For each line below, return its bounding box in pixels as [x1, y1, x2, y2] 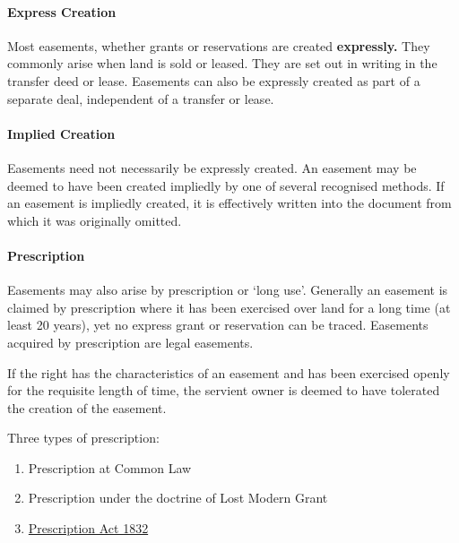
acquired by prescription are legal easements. [7, 332, 254, 351]
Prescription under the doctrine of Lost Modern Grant [28, 488, 328, 507]
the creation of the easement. [7, 398, 167, 417]
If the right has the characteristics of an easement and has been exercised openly [7, 363, 450, 382]
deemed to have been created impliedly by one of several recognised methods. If [7, 176, 445, 194]
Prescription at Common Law [28, 458, 192, 477]
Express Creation [7, 2, 117, 21]
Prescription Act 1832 [28, 519, 149, 538]
